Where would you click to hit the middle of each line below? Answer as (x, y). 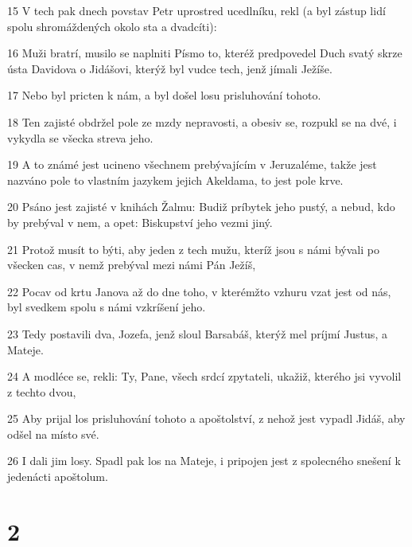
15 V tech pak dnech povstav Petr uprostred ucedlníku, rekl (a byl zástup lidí (196, 10)
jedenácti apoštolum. (58, 477)
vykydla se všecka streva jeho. (80, 137)
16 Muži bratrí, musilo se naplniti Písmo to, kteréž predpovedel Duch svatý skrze (205, 53)
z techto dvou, (42, 391)
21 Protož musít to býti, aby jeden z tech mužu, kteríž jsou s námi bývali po (193, 249)
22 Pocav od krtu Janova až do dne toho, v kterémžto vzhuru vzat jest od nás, (199, 291)
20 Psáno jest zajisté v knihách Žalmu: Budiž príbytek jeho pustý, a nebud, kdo (201, 207)
